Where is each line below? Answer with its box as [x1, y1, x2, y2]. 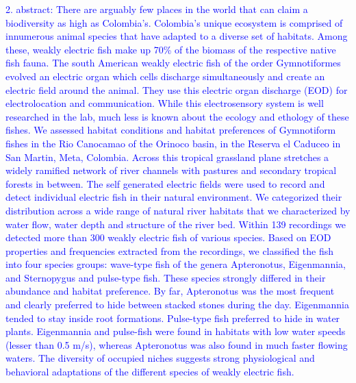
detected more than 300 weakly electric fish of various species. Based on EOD [5, 230, 331, 245]
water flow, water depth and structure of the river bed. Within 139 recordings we [5, 217, 346, 231]
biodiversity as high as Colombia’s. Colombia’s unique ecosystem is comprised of [5, 15, 343, 29]
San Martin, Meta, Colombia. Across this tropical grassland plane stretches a [5, 149, 329, 164]
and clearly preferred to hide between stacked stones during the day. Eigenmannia [5, 297, 349, 312]
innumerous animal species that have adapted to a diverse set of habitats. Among [5, 29, 348, 43]
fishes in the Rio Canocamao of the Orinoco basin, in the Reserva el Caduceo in [5, 136, 341, 150]
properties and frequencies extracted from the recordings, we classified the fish [5, 243, 334, 258]
